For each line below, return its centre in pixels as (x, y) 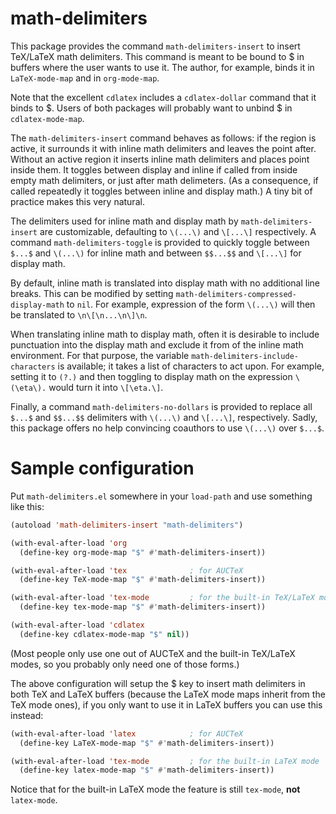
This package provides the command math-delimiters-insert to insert (155, 46)
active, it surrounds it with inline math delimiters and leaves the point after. (163, 148)
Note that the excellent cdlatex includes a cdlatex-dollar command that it (163, 97)
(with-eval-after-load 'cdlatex (77, 625)
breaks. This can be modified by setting (92, 293)
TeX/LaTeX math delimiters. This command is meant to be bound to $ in (157, 56)
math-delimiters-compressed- (236, 294)
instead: (27, 715)
